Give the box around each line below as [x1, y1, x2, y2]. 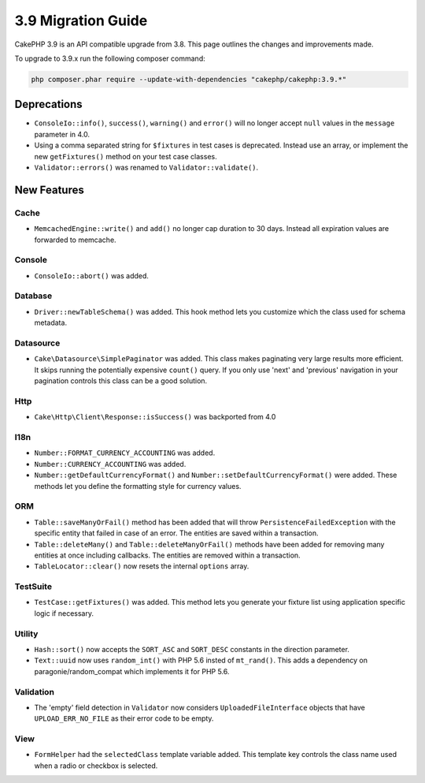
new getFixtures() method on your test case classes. [34, 151, 217, 161]
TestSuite [14, 581, 53, 592]
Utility [14, 628, 39, 639]
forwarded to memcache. [34, 235, 117, 244]
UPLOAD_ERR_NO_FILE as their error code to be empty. [34, 714, 214, 723]
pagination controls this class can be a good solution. [34, 376, 208, 386]
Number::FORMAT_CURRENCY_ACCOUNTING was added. [34, 448, 216, 457]
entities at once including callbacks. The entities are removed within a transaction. [34, 550, 301, 560]
